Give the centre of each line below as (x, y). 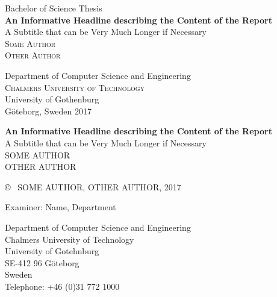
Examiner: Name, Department (61, 207)
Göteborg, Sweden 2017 (48, 111)
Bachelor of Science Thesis (54, 8)
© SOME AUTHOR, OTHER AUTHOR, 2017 (93, 186)
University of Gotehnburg (52, 251)
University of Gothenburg (52, 99)
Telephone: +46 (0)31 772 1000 (62, 286)
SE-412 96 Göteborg (42, 262)
